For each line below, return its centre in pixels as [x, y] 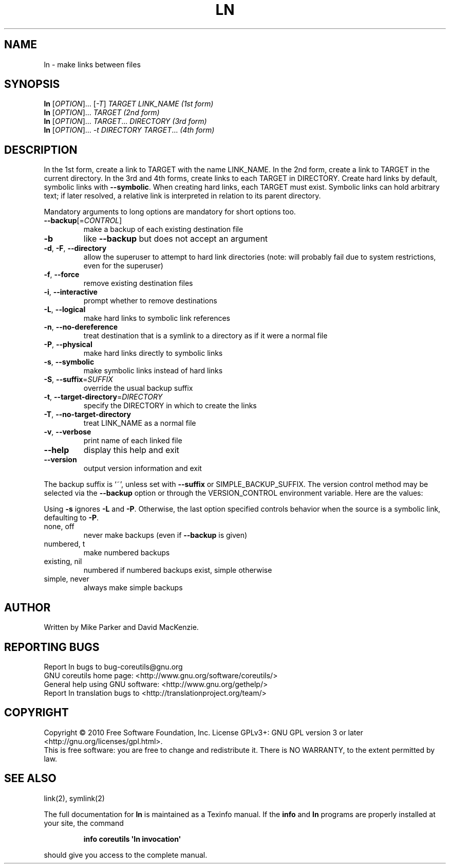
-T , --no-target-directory [87, 414]
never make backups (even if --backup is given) [165, 535]
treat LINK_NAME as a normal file [140, 423]
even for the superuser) [123, 266]
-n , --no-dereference [81, 327]
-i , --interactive [71, 292]
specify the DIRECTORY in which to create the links [170, 406]
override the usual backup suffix [138, 388]
